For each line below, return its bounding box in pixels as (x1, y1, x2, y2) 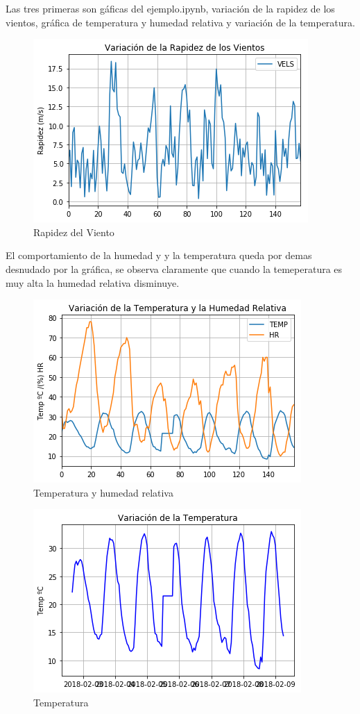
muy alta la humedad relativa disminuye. (6, 275, 180, 290)
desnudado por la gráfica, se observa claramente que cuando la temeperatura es (6, 261, 343, 276)
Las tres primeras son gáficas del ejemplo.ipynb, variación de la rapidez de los (6, 1, 335, 15)
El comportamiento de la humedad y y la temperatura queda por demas (6, 248, 312, 263)
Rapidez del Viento (33, 224, 114, 239)
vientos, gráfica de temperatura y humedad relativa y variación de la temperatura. (6, 15, 355, 29)
